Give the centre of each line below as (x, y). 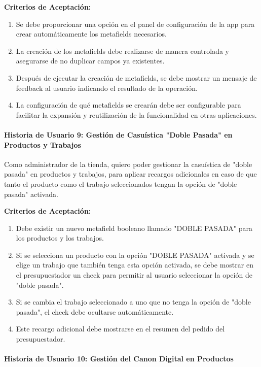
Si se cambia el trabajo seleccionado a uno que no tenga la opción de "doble (133, 302)
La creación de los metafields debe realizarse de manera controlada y (122, 51)
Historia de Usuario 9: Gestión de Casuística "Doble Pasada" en (118, 134)
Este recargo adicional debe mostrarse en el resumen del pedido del (120, 329)
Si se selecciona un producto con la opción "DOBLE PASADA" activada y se (135, 255)
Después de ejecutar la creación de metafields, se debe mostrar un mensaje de (136, 77)
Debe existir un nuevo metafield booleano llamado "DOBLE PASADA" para (134, 228)
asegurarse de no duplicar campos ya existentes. (90, 61)
